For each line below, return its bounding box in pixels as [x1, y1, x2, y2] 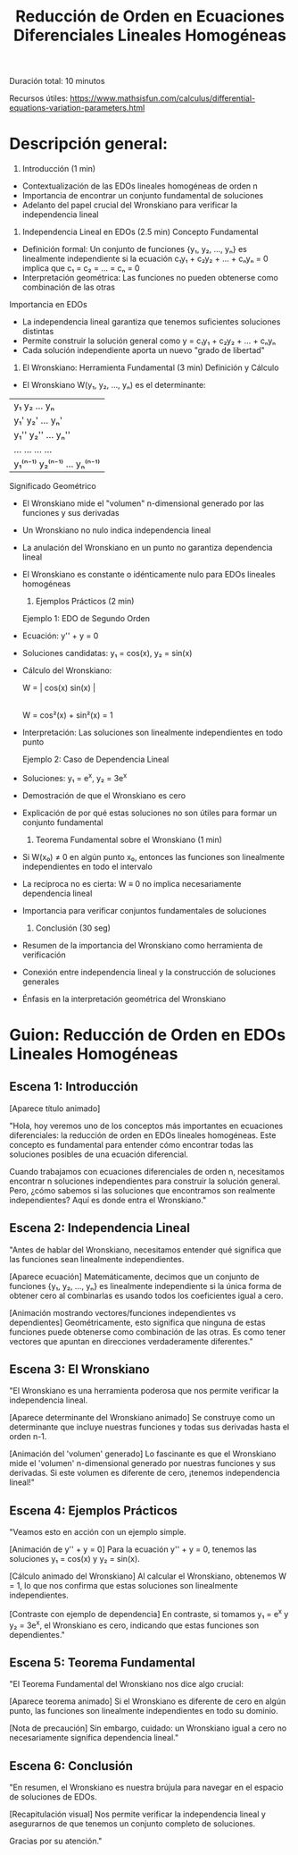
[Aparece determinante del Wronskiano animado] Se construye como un [9, 1412, 276, 1423]
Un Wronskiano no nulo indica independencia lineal [21, 525, 211, 535]
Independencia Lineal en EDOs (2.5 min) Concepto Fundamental [21, 226, 259, 238]
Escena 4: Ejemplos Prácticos [9, 1503, 178, 1518]
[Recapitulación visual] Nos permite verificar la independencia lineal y [9, 1809, 266, 1820]
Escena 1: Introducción [9, 1079, 138, 1094]
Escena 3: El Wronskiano [9, 1362, 150, 1377]
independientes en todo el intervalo [21, 861, 153, 872]
